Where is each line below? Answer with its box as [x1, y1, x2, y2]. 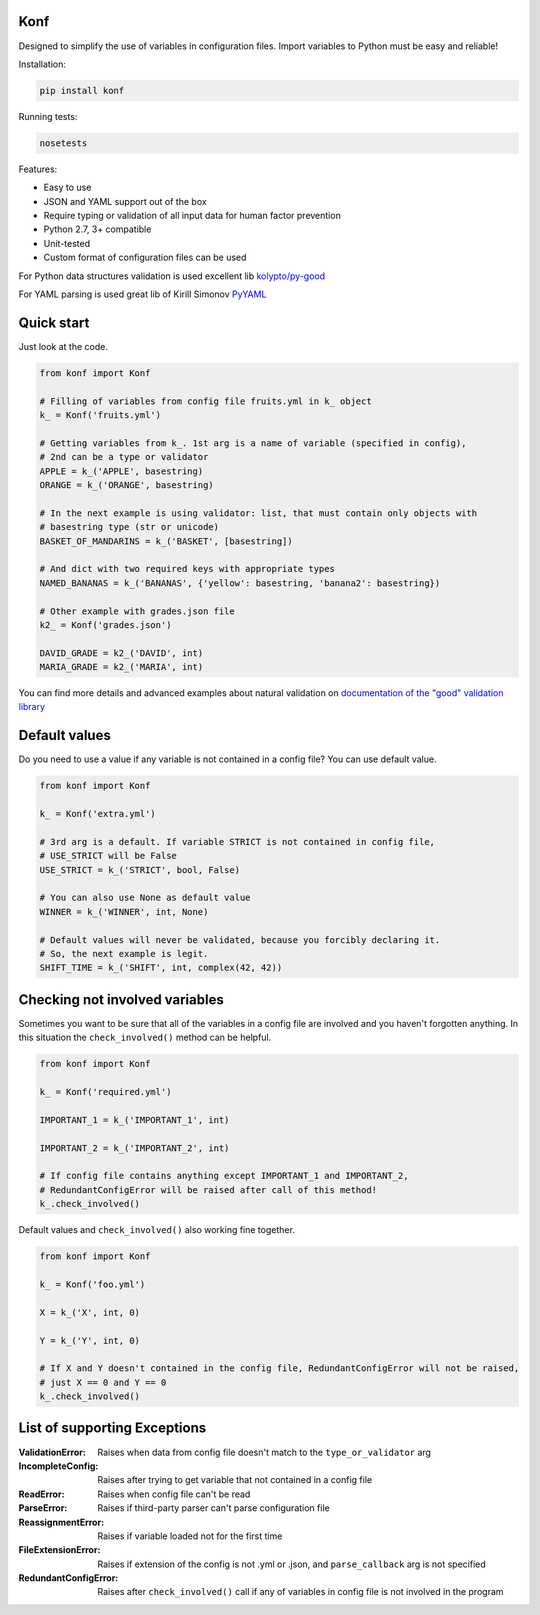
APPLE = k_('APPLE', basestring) [39, 465, 204, 477]
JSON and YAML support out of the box [43, 195, 207, 207]
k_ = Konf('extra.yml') [39, 808, 157, 820]
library [18, 701, 45, 713]
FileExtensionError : [18, 1544, 101, 1556]
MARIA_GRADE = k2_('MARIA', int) [39, 661, 204, 673]
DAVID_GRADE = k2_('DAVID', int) [39, 647, 204, 659]
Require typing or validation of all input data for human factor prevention [43, 210, 342, 222]
